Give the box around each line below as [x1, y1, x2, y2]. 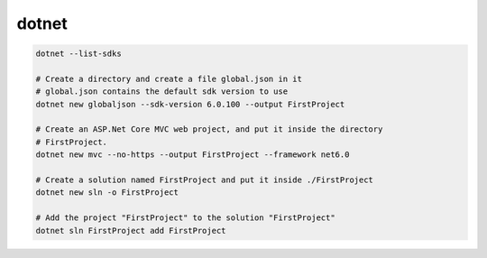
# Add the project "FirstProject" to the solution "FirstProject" [35, 213, 335, 223]
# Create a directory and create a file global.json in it [35, 73, 302, 84]
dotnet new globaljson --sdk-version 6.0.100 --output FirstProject [35, 99, 345, 109]
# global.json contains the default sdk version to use [35, 87, 289, 97]
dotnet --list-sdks [35, 49, 122, 59]
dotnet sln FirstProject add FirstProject [35, 226, 226, 235]
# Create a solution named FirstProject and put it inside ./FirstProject [35, 175, 374, 185]
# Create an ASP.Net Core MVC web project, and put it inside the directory [35, 124, 383, 134]
